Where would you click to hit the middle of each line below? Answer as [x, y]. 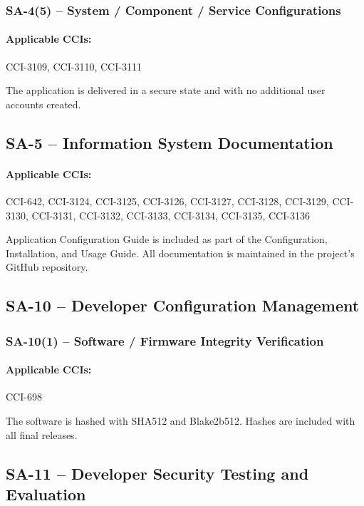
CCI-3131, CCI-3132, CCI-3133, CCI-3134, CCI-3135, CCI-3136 [171, 215]
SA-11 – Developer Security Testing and [157, 473]
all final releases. [42, 434]
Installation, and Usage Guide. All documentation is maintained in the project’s [180, 253]
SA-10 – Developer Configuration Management [183, 305]
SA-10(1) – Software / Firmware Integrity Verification [165, 340]
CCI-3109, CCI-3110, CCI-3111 [74, 66]
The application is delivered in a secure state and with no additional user [166, 90]
